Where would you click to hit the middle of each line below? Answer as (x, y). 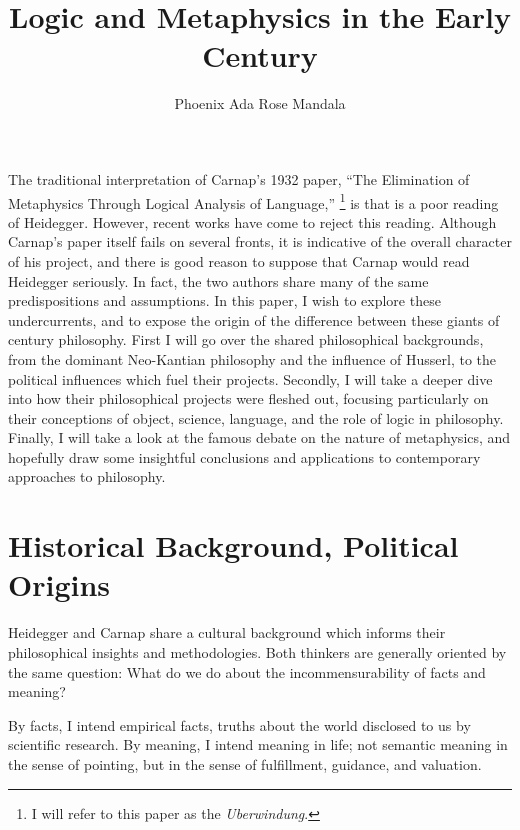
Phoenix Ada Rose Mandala (260, 103)
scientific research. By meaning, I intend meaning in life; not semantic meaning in (258, 744)
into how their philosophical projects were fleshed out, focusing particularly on (248, 398)
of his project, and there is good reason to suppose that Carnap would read (239, 260)
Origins (59, 584)
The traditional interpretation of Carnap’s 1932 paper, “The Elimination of (239, 178)
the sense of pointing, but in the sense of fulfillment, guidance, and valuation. (245, 763)
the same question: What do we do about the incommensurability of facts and (247, 671)
